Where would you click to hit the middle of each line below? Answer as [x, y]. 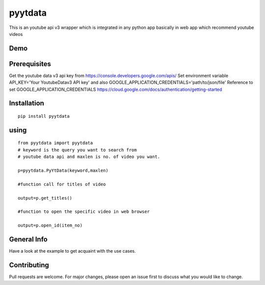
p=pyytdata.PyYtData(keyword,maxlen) [63, 171]
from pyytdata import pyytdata [55, 143]
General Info [28, 239]
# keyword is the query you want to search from [77, 150]
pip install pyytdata [44, 116]
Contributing [29, 265]
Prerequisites [30, 64]
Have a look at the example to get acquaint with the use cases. [72, 251]
